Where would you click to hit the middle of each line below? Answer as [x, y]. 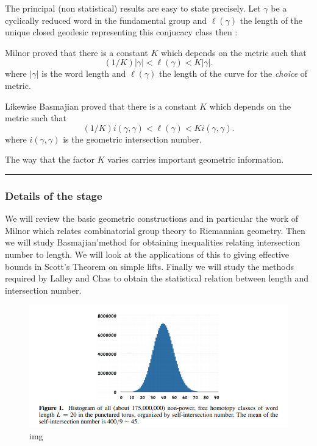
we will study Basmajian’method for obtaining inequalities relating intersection [153, 242]
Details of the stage [54, 195]
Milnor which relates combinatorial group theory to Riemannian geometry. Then [155, 230]
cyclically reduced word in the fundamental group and [106, 20]
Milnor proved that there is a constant [77, 52]
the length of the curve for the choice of [233, 73]
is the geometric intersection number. [132, 139]
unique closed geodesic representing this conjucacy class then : [121, 32]
